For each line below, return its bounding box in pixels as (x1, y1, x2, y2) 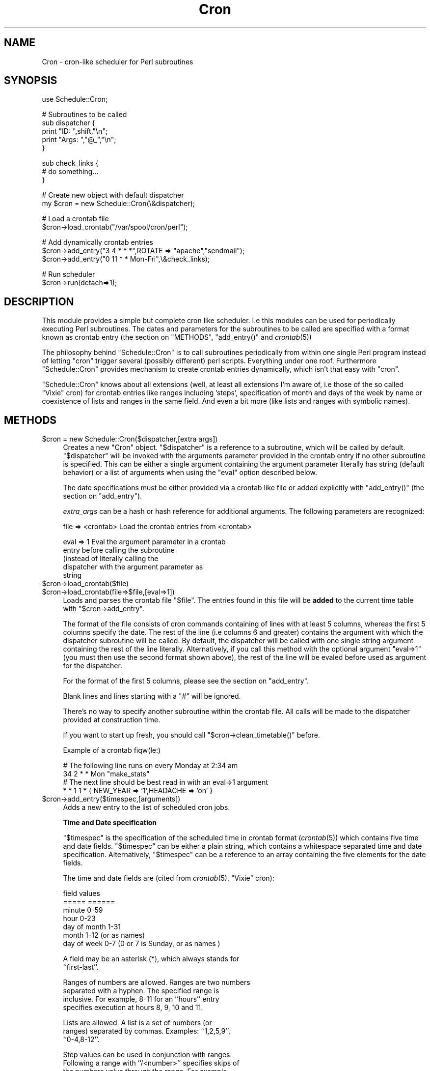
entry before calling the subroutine (63, 546, 175, 555)
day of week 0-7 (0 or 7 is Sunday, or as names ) (63, 939, 220, 948)
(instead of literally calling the (63, 554, 159, 563)
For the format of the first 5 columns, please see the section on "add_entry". (63, 677, 309, 685)
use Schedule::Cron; (42, 95, 108, 104)
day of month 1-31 (63, 922, 121, 931)
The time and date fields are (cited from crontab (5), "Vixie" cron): (63, 874, 274, 883)
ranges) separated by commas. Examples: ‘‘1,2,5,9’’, (63, 1027, 231, 1036)
